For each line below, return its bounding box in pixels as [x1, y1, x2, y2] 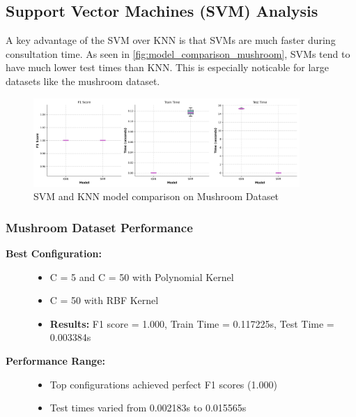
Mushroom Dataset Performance [6, 218, 193, 236]
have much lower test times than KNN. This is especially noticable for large [6, 60, 330, 75]
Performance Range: [6, 354, 105, 368]
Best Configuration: [6, 246, 102, 261]
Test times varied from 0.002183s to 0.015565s [49, 400, 247, 415]
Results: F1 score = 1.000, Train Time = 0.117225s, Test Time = [49, 316, 334, 331]
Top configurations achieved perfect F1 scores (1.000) [49, 377, 277, 391]
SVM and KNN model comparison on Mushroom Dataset [33, 189, 279, 204]
